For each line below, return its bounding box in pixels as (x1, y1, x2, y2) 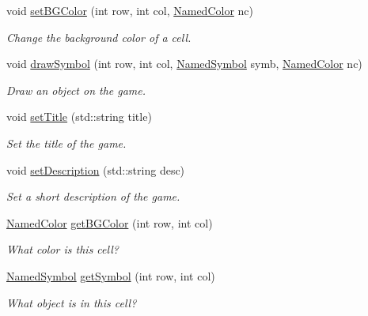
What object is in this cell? (6, 294, 137, 310)
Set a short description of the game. (6, 188, 180, 205)
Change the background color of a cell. (6, 28, 192, 45)
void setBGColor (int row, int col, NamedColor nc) (6, 2, 253, 18)
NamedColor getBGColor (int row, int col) (6, 214, 213, 231)
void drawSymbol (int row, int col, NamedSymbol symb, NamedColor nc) (6, 55, 362, 72)
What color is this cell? (6, 241, 119, 258)
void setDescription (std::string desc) (6, 161, 185, 178)
